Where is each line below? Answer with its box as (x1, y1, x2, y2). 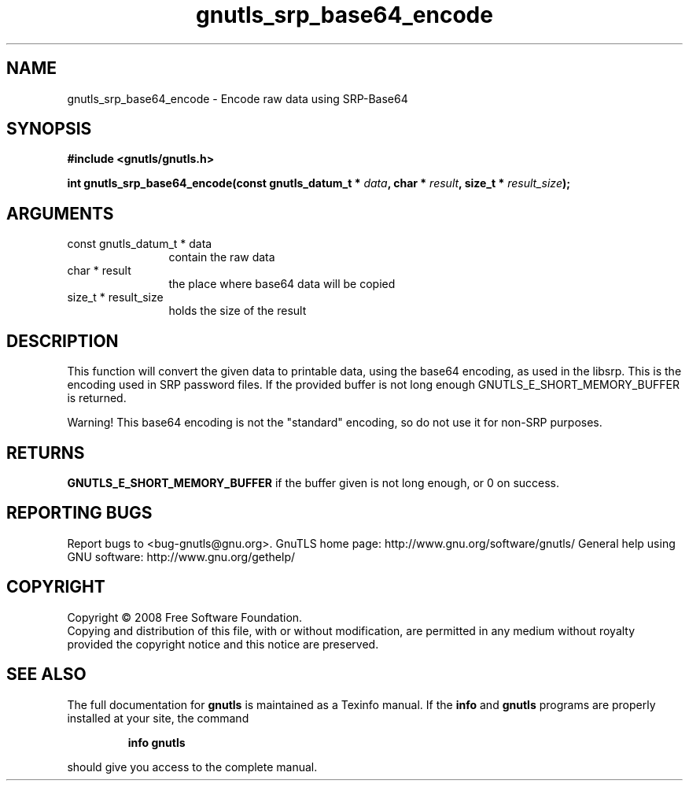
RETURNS (6, 442, 85, 463)
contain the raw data (168, 250, 275, 264)
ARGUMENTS (6, 203, 114, 224)
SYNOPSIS (6, 119, 92, 139)
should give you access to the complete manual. (67, 759, 318, 774)
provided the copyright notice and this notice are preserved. (67, 637, 379, 651)
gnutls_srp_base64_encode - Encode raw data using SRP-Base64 (67, 91, 408, 105)
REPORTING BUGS (6, 503, 153, 523)
